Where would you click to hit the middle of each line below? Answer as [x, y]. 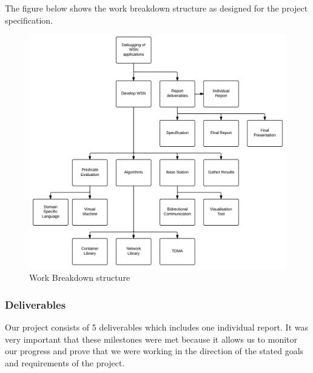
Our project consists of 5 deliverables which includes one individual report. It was [157, 327]
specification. [29, 20]
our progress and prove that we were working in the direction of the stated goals [154, 351]
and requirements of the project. [65, 362]
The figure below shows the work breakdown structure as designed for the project [156, 8]
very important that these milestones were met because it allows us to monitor [151, 339]
